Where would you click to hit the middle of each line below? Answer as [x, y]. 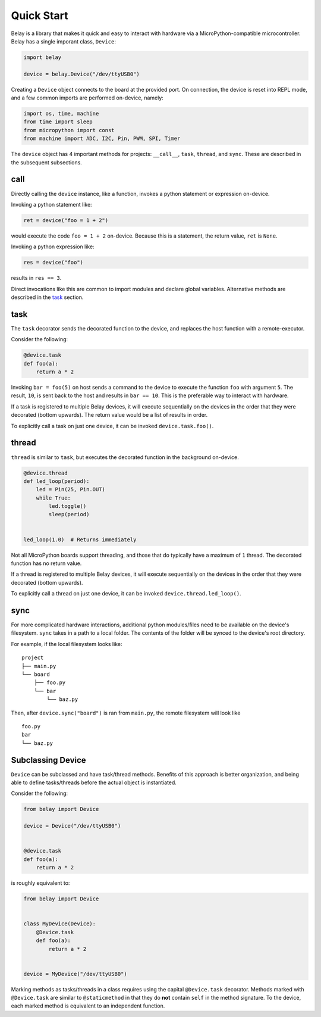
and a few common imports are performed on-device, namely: [87, 98]
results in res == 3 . [36, 278]
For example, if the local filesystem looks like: [67, 644]
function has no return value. [46, 563]
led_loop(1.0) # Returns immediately [80, 539]
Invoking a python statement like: [51, 204]
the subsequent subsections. [47, 162]
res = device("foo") [53, 263]
